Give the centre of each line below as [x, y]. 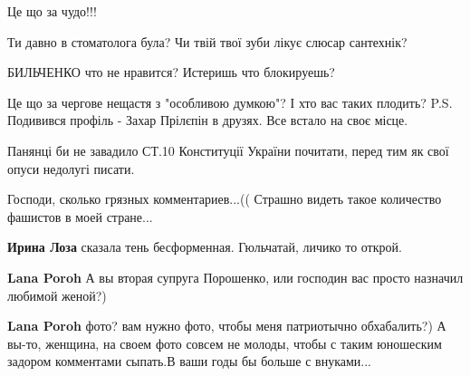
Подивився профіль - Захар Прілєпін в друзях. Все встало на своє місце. [208, 120]
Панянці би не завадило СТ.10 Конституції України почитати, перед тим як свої [228, 150]
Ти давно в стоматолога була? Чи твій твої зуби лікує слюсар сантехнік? [207, 41]
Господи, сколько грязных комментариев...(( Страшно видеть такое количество [225, 199]
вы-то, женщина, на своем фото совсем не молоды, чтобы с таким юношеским [225, 343]
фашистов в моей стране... [80, 216]
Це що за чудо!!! [52, 11]
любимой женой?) [57, 295]
